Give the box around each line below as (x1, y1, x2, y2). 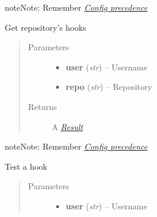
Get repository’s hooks (5, 21, 87, 33)
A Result (51, 120, 83, 132)
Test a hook (5, 160, 48, 172)
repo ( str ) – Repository (66, 80, 152, 93)
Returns (28, 100, 57, 112)
